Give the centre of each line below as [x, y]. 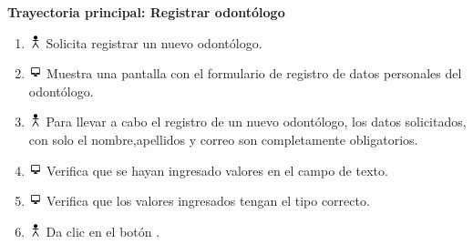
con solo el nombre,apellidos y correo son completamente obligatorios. [223, 139]
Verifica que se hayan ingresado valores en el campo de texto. [217, 170]
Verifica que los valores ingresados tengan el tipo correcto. [208, 201]
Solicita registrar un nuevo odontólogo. [154, 42]
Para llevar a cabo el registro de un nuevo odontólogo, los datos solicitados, [256, 122]
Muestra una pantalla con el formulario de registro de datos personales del [254, 73]
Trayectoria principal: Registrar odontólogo [146, 12]
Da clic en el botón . [103, 231]
